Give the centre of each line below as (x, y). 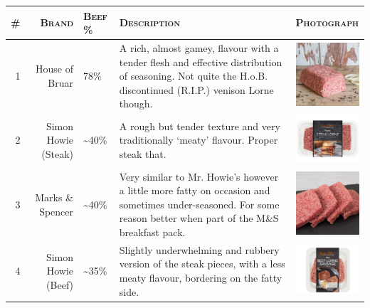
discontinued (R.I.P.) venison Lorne (196, 89)
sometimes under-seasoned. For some (199, 204)
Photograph (327, 22)
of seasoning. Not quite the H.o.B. (194, 76)
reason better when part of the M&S (199, 218)
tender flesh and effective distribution (201, 62)
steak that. (143, 154)
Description (150, 22)
